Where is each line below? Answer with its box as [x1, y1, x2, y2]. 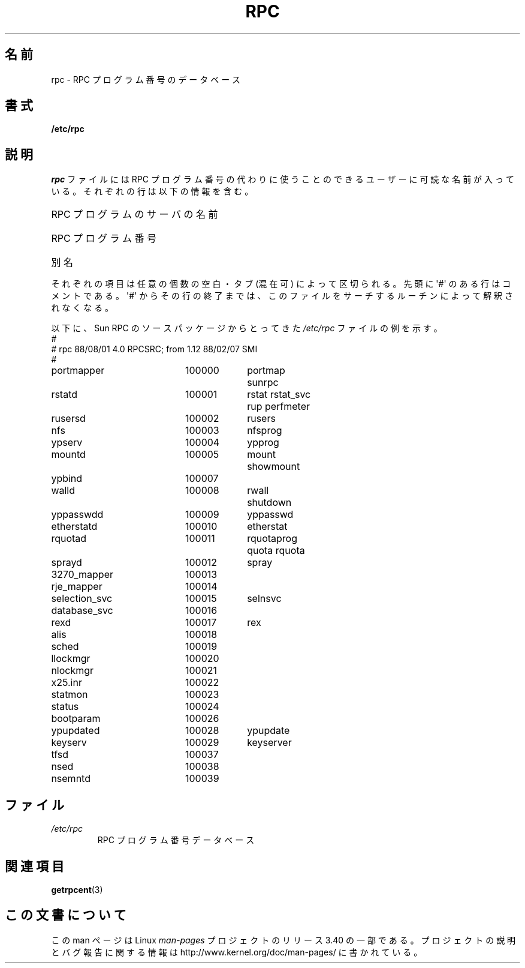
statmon [51, 688, 88, 701]
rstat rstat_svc [247, 388, 311, 401]
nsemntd [51, 772, 90, 785]
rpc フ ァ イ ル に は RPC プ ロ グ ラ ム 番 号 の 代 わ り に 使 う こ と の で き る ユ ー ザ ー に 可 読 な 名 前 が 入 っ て [51, 174, 514, 185]
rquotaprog [247, 532, 298, 545]
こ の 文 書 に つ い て [5, 907, 126, 923]
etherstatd [51, 520, 98, 533]
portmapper [51, 364, 105, 377]
